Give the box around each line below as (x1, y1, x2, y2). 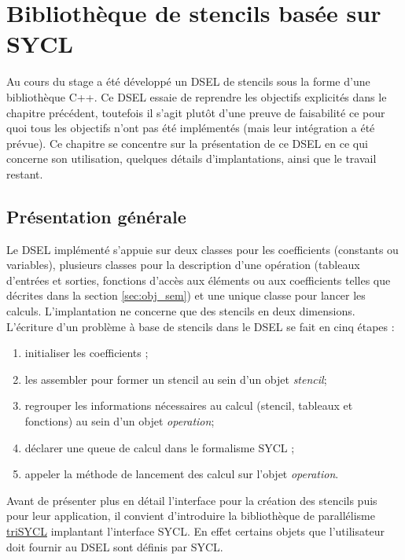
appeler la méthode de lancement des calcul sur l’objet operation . (24, 466, 339, 482)
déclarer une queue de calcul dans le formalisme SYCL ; (24, 439, 295, 455)
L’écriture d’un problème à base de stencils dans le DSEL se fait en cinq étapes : (6, 318, 395, 334)
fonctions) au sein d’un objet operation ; (24, 413, 215, 429)
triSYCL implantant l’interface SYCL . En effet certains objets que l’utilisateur (6, 522, 385, 539)
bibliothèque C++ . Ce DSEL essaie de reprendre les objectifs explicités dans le (6, 88, 387, 105)
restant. (6, 165, 43, 182)
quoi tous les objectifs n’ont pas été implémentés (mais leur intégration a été (6, 120, 375, 136)
